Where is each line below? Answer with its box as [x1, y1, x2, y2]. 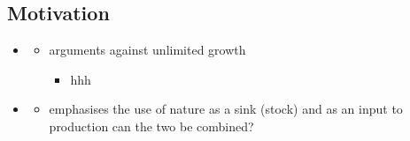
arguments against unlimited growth [49, 41, 246, 59]
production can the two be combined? [49, 116, 254, 135]
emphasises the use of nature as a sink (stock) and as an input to [49, 100, 403, 118]
